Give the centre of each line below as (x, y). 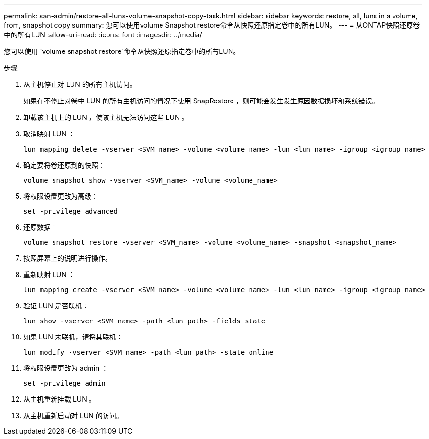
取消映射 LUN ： (49, 134)
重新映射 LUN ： (49, 275)
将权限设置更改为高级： (61, 196)
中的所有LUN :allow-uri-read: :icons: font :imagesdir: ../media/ (103, 35)
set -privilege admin (64, 383)
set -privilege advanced (71, 211)
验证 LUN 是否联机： (56, 306)
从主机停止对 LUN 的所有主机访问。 (80, 84)
